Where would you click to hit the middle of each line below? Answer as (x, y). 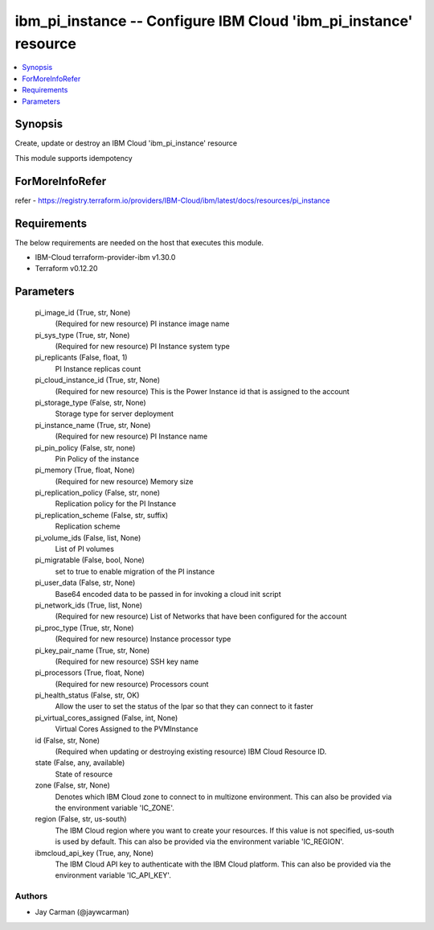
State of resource (84, 774)
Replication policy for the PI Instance (116, 504)
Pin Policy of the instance (97, 459)
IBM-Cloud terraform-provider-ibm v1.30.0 (105, 257)
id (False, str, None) (68, 740)
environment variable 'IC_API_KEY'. (113, 875)
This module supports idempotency (74, 158)
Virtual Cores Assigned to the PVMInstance (127, 729)
